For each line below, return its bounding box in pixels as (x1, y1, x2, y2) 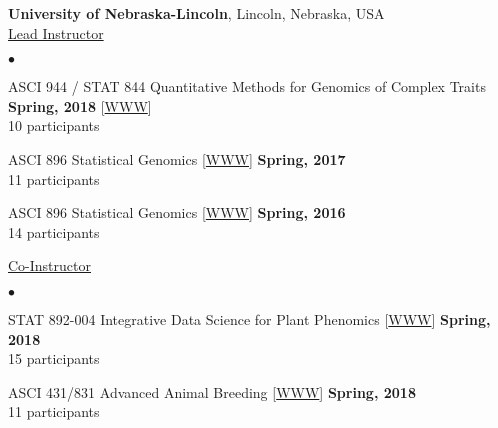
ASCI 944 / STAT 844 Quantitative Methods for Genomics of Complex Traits (8, 76, 486, 97)
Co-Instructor (8, 255, 91, 276)
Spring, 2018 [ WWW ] (8, 95, 152, 116)
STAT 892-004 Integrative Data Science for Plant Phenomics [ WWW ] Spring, (8, 308, 491, 329)
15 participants (8, 348, 100, 369)
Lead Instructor (8, 22, 104, 43)
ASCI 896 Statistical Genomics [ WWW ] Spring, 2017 (8, 148, 346, 169)
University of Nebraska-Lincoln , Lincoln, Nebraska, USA (8, 3, 385, 23)
